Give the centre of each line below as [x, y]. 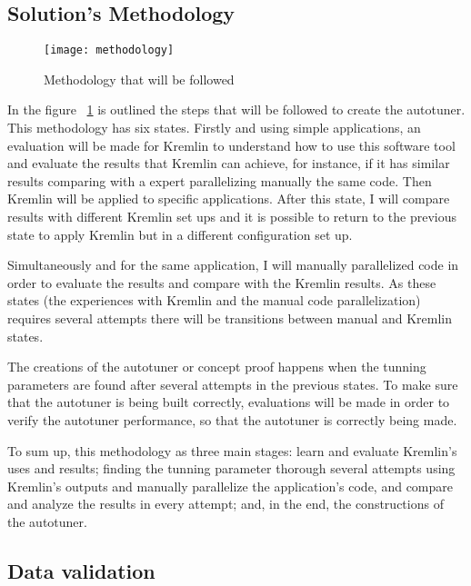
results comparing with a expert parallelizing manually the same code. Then [220, 180]
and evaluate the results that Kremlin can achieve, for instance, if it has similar [229, 163]
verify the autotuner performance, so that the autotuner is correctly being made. [232, 419]
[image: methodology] [109, 50]
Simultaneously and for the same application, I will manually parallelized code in [233, 265]
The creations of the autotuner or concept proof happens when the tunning [217, 367]
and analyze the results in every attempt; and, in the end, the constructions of [225, 504]
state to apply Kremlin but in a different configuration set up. [180, 234]
